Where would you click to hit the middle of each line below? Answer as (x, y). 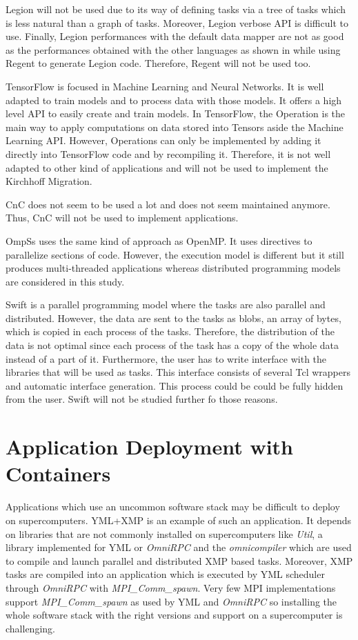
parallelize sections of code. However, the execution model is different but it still (175, 254)
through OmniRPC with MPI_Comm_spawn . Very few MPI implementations (171, 587)
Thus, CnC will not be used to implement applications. (122, 218)
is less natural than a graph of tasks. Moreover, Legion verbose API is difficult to (177, 22)
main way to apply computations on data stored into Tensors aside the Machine (175, 127)
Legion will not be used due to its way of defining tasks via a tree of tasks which (176, 9)
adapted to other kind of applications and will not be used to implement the (167, 167)
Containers (58, 473)
